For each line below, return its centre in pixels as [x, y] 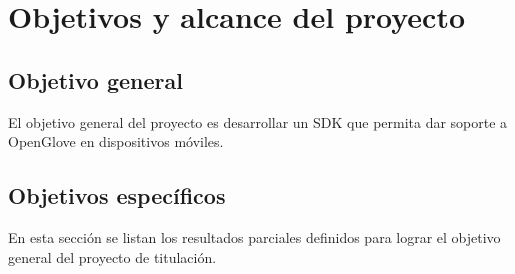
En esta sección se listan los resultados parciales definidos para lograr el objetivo [254, 236]
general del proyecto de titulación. [112, 256]
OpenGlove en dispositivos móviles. [116, 141]
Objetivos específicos [117, 195]
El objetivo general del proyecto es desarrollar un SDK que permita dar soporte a [258, 121]
